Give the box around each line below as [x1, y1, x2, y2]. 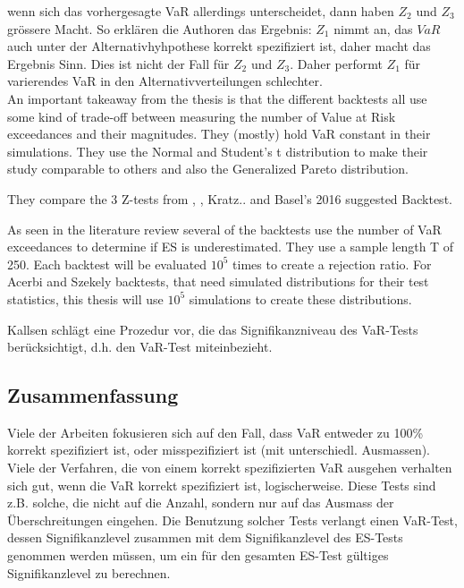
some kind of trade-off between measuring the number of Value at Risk [7, 107, 396, 125]
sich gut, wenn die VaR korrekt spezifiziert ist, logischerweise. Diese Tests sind [7, 475, 436, 494]
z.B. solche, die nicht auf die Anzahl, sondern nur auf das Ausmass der [7, 493, 394, 512]
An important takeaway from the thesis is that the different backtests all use [7, 89, 427, 107]
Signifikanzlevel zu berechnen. [7, 563, 171, 582]
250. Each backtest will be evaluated [7, 254, 207, 273]
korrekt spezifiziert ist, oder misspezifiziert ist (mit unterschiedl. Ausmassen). [7, 440, 431, 459]
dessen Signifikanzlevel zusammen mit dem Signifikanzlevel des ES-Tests [7, 528, 403, 547]
